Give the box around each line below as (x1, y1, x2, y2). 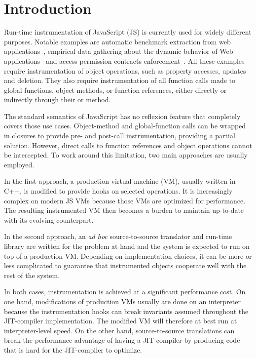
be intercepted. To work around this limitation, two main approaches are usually (4, 150, 248, 160)
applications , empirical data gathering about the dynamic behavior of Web (4, 46, 233, 56)
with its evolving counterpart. (4, 214, 94, 225)
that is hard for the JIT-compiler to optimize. (4, 344, 142, 355)
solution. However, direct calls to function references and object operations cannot (4, 140, 252, 150)
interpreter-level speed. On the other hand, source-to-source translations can (4, 325, 235, 335)
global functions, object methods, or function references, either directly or (4, 84, 227, 95)
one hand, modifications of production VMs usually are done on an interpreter (4, 296, 241, 306)
